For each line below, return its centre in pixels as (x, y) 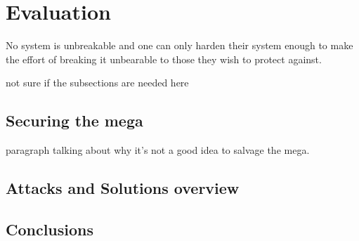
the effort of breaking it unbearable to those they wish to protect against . (164, 59)
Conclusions (50, 229)
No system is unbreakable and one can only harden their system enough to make (179, 45)
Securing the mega (74, 120)
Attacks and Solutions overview (123, 188)
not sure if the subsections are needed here (97, 83)
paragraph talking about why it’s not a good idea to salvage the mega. (158, 150)
